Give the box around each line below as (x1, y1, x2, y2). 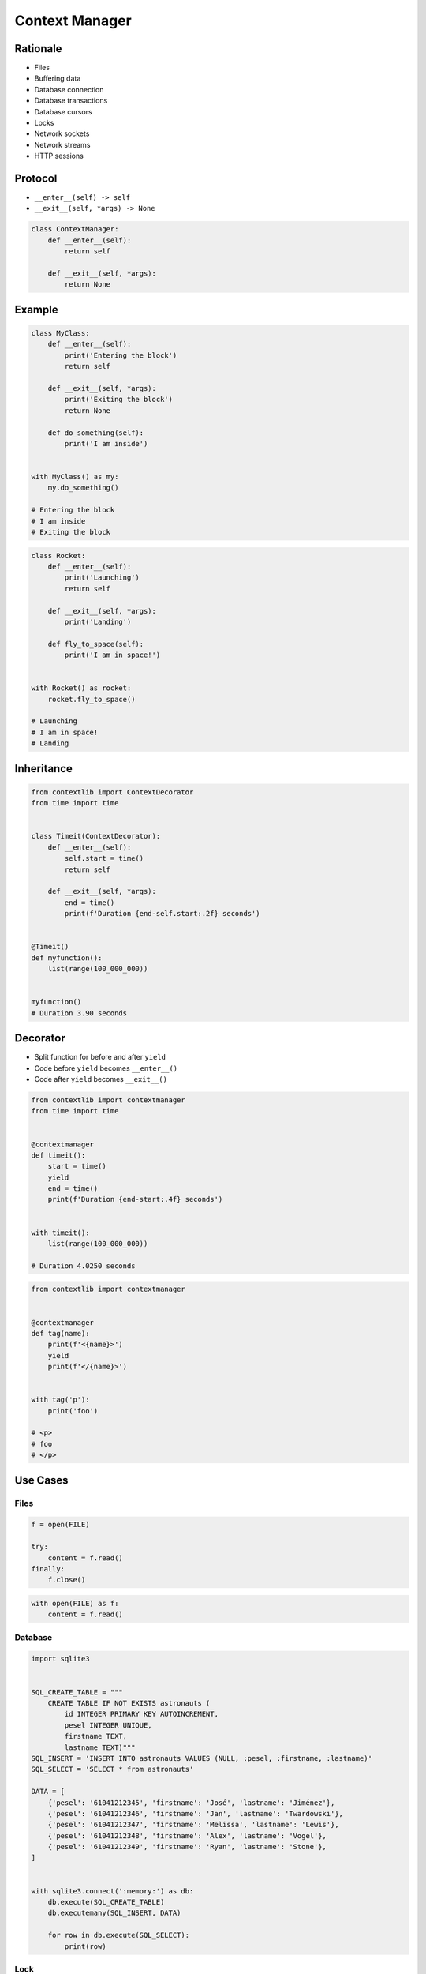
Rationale (14, 42, 62, 55)
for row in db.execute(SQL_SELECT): (47, 1931, 189, 1940)
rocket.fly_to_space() (47, 695, 136, 704)
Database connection (34, 84, 104, 94)
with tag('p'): (31, 1395, 90, 1405)
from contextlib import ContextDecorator (31, 787, 194, 797)
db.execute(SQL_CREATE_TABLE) (47, 1897, 165, 1907)
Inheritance (14, 762, 73, 775)
